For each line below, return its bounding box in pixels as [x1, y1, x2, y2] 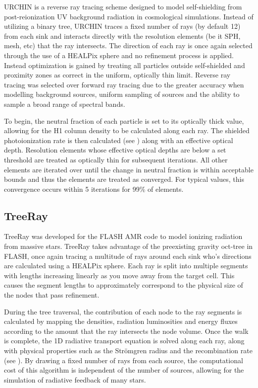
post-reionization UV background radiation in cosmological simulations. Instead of [4, 11, 254, 21]
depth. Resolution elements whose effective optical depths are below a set [4, 145, 226, 155]
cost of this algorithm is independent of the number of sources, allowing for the [4, 365, 244, 375]
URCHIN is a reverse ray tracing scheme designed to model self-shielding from [4, 1, 242, 11]
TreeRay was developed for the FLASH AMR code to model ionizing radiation [4, 231, 243, 241]
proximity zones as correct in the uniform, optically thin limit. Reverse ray [4, 70, 231, 80]
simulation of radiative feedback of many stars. [4, 374, 146, 385]
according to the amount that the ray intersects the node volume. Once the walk [4, 325, 249, 336]
